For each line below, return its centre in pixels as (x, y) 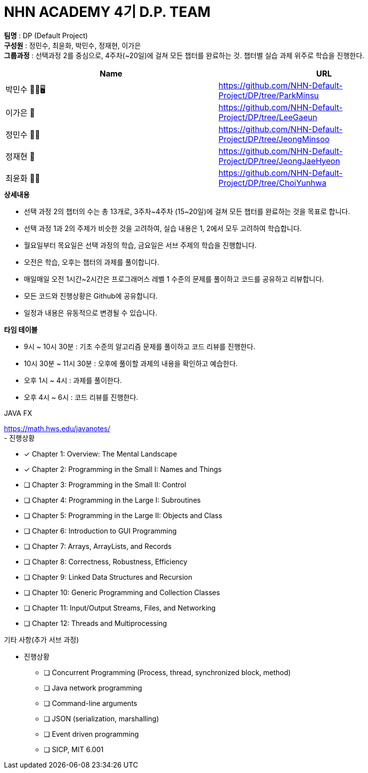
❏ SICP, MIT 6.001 (74, 749)
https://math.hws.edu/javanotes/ (57, 428)
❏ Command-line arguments (91, 703)
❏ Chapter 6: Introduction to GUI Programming (100, 531)
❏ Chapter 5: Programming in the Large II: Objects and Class (123, 515)
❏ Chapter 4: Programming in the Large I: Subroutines (112, 500)
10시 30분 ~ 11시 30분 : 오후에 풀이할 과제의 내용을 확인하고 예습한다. (131, 363)
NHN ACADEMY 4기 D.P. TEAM (107, 12)
